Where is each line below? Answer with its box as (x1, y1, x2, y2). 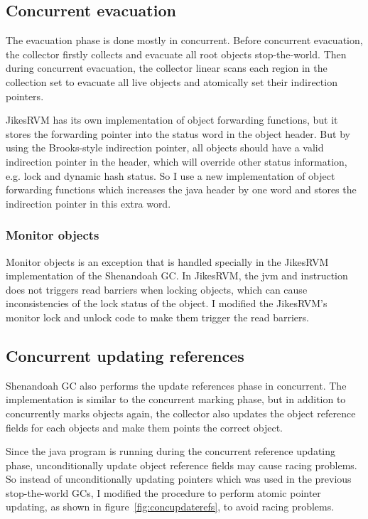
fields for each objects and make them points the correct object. (6, 419, 283, 434)
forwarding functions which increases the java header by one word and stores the (6, 182, 357, 197)
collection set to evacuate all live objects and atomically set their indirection (6, 74, 337, 89)
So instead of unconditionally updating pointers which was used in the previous (6, 471, 352, 486)
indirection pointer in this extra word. (6, 196, 171, 210)
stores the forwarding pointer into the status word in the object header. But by (6, 126, 350, 141)
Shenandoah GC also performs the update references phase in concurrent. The (6, 378, 347, 392)
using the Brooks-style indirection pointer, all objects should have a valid (6, 140, 324, 155)
